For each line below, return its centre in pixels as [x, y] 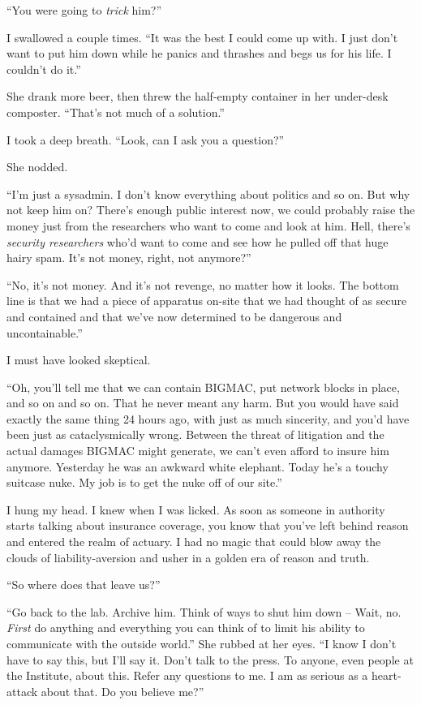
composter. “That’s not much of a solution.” [116, 112]
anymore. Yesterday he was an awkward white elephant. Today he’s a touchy [198, 466]
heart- [387, 675]
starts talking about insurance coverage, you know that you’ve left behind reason [208, 525]
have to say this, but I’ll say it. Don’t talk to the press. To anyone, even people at [210, 659]
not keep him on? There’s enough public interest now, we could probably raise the [211, 210]
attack [22, 691]
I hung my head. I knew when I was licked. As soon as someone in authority [196, 509]
